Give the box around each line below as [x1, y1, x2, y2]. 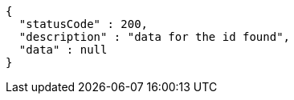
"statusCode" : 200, [18, 18, 149, 30]
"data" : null [18, 43, 108, 56]
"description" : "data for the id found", [18, 30, 291, 43]
